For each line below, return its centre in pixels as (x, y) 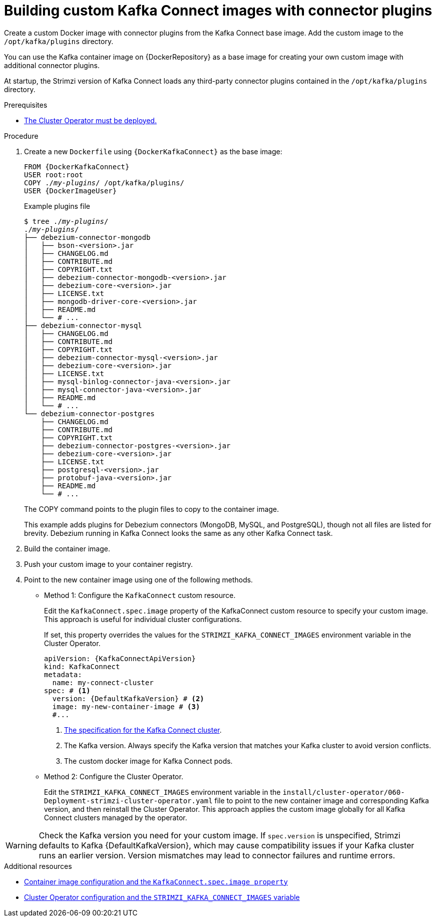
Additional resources (38, 866)
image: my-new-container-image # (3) (126, 706)
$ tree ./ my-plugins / (66, 221)
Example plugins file (57, 206)
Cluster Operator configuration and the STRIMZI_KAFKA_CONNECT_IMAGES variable (162, 897)
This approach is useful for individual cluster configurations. (143, 619)
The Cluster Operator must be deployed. (90, 120)
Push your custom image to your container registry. (108, 564)
